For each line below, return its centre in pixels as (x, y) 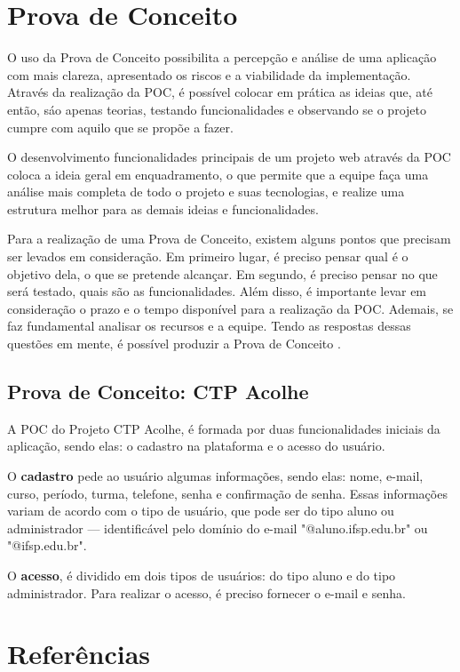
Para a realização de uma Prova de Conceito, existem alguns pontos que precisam (229, 239)
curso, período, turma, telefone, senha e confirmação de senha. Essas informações (227, 493)
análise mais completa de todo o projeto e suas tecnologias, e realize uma (206, 192)
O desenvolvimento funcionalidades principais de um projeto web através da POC (229, 157)
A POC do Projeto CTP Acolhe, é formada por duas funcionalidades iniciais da (224, 428)
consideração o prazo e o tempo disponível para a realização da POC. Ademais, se (230, 308)
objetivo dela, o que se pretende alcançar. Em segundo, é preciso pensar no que (222, 273)
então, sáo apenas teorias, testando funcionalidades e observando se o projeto (217, 109)
